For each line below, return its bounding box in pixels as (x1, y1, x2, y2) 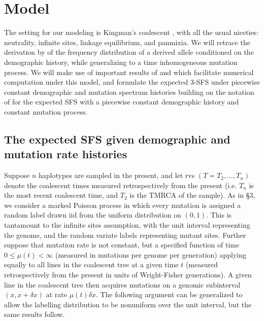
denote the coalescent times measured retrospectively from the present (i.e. (4, 180, 237, 190)
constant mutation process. (4, 106, 88, 117)
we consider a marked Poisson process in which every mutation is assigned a (4, 199, 241, 210)
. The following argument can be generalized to (95, 289, 243, 300)
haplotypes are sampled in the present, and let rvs (38, 170, 195, 181)
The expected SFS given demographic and (4, 131, 230, 147)
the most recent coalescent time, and (4, 190, 118, 200)
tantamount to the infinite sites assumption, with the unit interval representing (4, 220, 250, 230)
